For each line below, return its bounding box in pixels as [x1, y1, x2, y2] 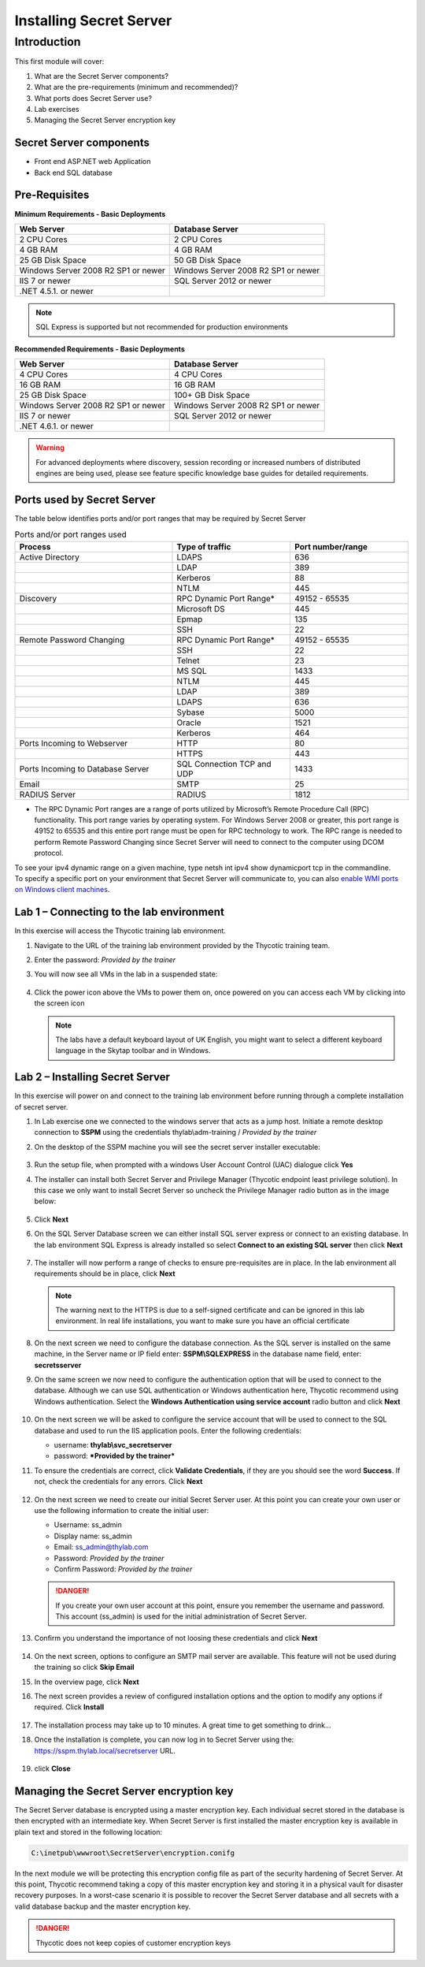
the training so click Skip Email [34, 1663, 135, 1672]
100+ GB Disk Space [174, 390, 250, 401]
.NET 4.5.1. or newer [19, 285, 94, 296]
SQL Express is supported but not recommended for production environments [35, 322, 289, 332]
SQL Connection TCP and [176, 758, 272, 769]
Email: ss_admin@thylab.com [54, 1542, 149, 1552]
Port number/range [294, 541, 368, 552]
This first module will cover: [14, 57, 105, 66]
